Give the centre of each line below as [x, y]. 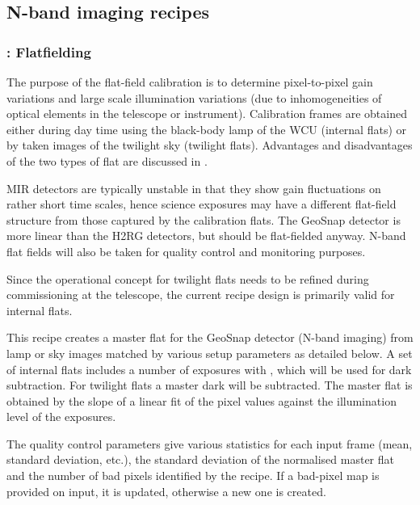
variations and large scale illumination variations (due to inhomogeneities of [194, 97]
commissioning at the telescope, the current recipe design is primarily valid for [201, 295]
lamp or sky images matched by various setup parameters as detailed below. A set [210, 353]
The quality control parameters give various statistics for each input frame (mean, [210, 443]
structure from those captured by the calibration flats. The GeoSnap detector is [204, 219]
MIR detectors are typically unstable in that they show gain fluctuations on [194, 188]
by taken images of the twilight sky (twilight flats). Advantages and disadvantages [210, 145]
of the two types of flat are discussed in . [107, 160]
